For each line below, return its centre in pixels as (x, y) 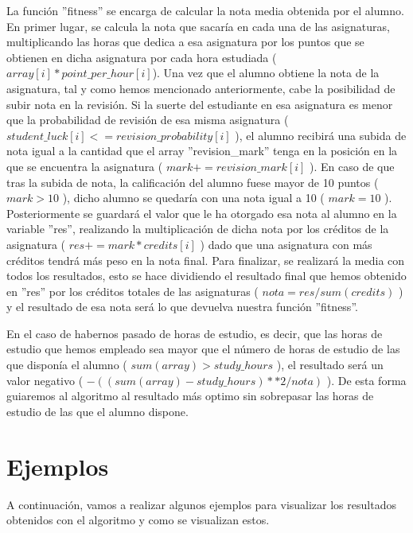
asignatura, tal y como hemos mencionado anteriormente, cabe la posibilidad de (201, 88)
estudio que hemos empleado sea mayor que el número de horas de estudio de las (203, 349)
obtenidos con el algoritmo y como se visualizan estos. (138, 520)
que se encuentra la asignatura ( (85, 166)
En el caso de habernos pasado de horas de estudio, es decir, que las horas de (195, 333)
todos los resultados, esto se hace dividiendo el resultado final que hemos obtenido (206, 276)
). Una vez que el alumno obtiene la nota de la (266, 73)
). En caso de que (352, 166)
